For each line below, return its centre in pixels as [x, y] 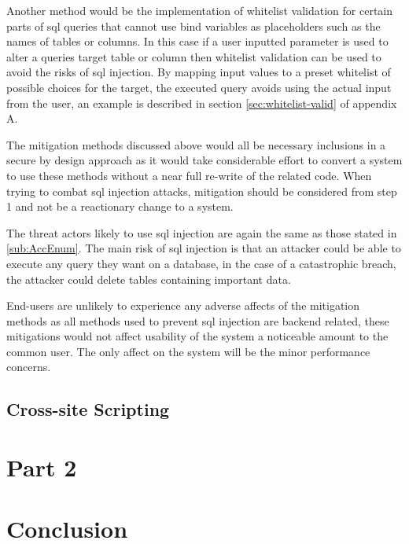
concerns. [29, 367]
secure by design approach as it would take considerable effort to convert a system [204, 160]
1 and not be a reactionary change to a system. [120, 206]
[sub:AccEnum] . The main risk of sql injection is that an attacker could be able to [204, 248]
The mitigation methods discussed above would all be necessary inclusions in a [196, 144]
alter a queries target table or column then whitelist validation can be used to [194, 56]
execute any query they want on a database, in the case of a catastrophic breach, [201, 263]
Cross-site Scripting [88, 409]
